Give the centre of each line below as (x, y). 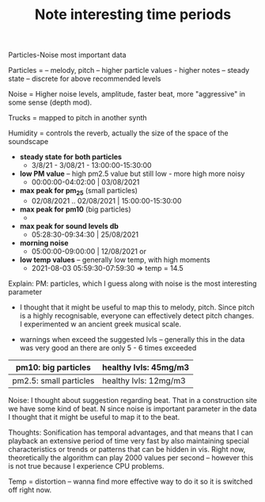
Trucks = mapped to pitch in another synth (78, 118)
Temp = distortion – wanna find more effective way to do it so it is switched (131, 481)
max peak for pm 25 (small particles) (79, 192)
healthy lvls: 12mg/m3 (144, 380)
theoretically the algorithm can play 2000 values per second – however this (131, 458)
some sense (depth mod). (50, 103)
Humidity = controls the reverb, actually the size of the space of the (118, 133)
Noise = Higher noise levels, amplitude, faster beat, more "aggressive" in (127, 94)
